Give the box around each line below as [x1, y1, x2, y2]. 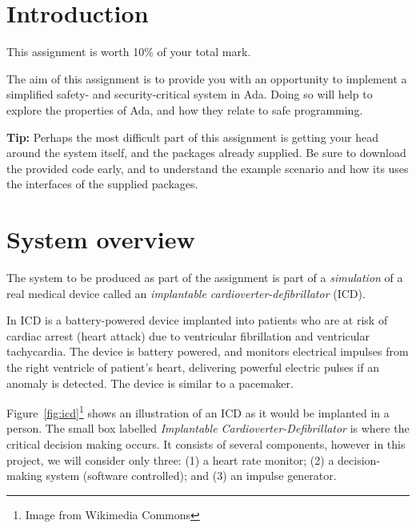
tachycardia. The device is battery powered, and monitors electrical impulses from [6, 343, 409, 360]
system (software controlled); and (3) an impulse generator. [46, 467, 337, 484]
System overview [6, 223, 195, 256]
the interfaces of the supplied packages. [6, 175, 198, 192]
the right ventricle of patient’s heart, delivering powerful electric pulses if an [6, 358, 379, 375]
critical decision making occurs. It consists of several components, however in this [6, 436, 406, 452]
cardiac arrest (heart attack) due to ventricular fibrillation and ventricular [6, 327, 370, 344]
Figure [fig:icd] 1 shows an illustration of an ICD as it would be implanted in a [6, 402, 390, 421]
